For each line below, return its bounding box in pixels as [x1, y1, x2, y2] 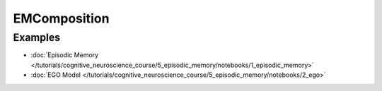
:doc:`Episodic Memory [30, 51, 99, 59]
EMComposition [13, 11, 110, 26]
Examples [13, 31, 61, 44]
